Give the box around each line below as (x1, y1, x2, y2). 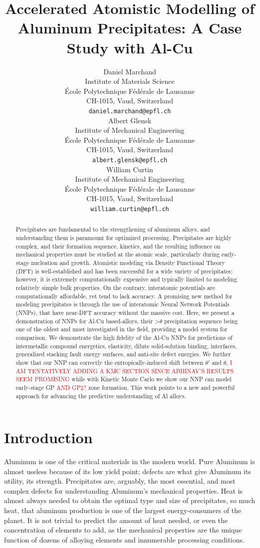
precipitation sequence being (164, 316, 238, 325)
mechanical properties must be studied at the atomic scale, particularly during (15, 250, 220, 259)
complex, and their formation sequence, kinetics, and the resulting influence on (15, 242, 221, 250)
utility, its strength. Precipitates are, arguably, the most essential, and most (4, 476, 236, 486)
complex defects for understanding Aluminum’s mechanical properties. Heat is (4, 485, 243, 496)
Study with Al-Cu (66, 37, 193, 57)
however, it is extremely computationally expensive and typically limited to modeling (15, 275, 237, 283)
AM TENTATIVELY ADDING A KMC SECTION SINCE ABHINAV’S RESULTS (15, 366, 234, 375)
